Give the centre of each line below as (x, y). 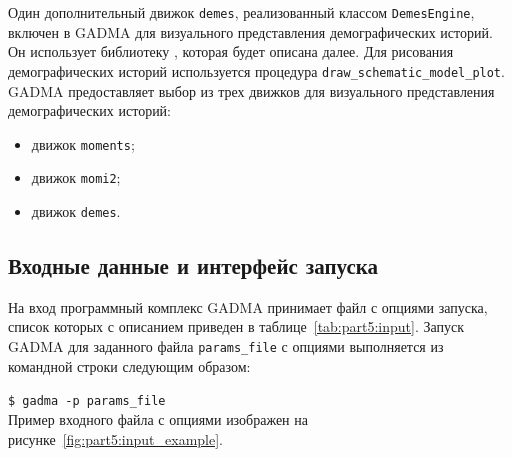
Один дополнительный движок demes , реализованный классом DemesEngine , (241, 12)
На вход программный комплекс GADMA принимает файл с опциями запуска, (248, 306)
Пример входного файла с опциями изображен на (158, 418)
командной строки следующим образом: (129, 365)
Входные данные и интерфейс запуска (193, 265)
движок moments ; (83, 143)
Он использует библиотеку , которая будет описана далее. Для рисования (231, 51)
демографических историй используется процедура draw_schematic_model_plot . (256, 70)
